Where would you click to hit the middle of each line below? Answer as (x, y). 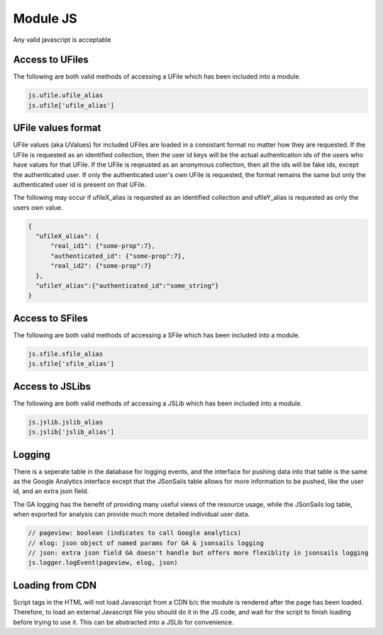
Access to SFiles (50, 318)
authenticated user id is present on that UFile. (80, 184)
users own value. (38, 207)
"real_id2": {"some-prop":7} (101, 266)
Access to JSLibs (52, 386)
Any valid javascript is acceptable (62, 40)
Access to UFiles (51, 60)
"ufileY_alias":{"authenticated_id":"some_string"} (127, 286)
